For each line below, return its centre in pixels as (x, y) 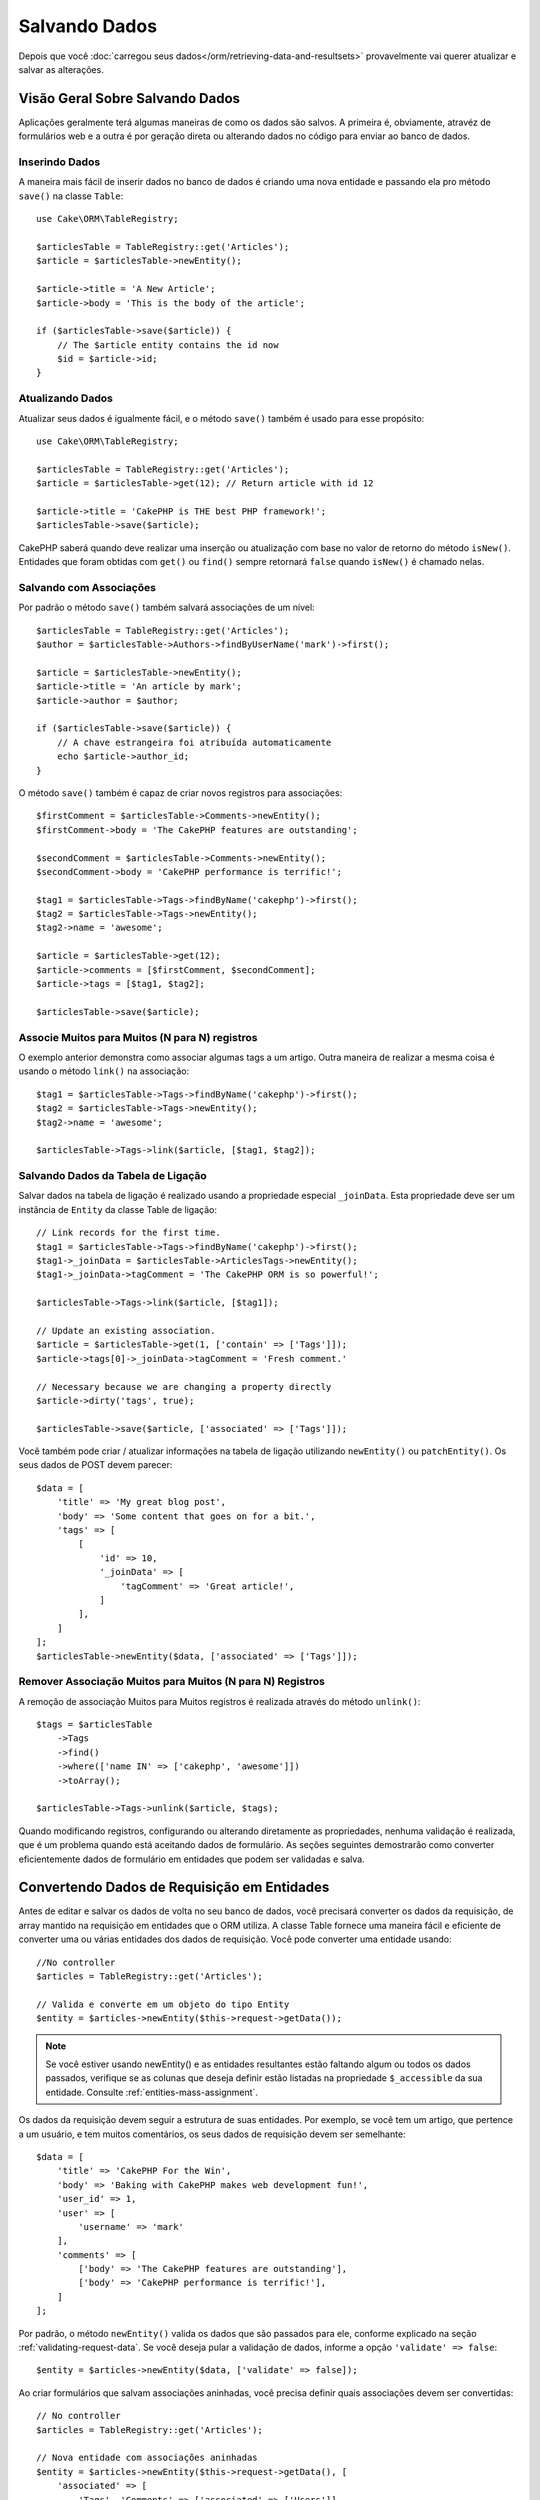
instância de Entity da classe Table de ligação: (117, 1209)
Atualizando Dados (66, 398)
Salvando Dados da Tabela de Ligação (112, 1176)
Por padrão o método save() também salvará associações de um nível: (166, 607)
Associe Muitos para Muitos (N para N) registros (138, 1037)
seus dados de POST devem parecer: (95, 1465)
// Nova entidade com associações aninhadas (147, 2458)
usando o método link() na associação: (104, 1071)
